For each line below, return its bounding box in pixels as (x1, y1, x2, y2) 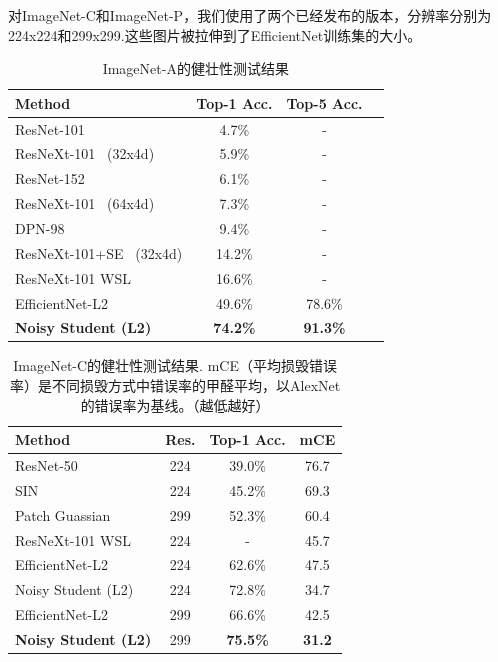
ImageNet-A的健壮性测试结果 (102, 58, 289, 79)
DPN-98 (15, 218, 65, 238)
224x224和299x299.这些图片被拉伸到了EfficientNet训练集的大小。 (8, 24, 422, 45)
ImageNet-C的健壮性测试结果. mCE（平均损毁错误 (13, 355, 337, 376)
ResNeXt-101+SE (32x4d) (15, 242, 183, 263)
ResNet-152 (15, 168, 85, 189)
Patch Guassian (15, 504, 111, 525)
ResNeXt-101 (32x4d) (15, 143, 155, 164)
